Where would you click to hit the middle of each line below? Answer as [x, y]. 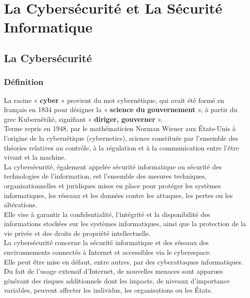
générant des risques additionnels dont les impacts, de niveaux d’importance [117, 280]
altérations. [21, 205]
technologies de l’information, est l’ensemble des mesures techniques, [105, 176]
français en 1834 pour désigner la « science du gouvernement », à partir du [121, 109]
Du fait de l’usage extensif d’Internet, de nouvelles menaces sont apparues [114, 271]
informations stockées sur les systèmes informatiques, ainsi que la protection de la [125, 223]
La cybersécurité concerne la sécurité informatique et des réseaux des [106, 242]
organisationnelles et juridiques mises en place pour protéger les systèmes [113, 185]
